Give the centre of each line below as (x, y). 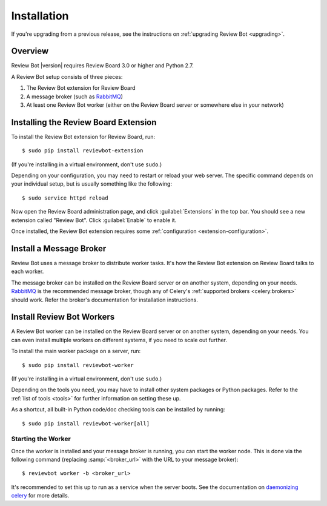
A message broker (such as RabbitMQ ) (75, 96)
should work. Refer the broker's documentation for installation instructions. (104, 300)
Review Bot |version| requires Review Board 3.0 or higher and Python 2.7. (102, 66)
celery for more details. (40, 496)
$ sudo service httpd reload (65, 198)
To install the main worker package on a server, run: (76, 351)
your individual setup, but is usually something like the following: (92, 184)
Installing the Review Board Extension (84, 122)
